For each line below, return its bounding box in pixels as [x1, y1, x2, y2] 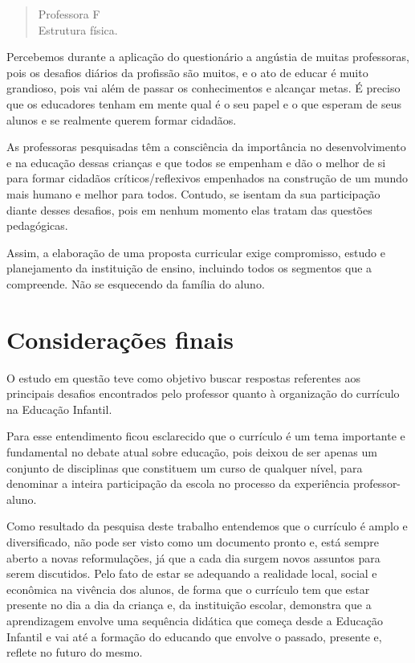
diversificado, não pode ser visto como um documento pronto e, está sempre [6, 533, 380, 550]
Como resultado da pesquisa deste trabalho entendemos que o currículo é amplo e [6, 518, 408, 534]
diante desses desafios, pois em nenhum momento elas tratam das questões [6, 201, 372, 218]
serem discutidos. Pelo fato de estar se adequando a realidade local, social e [6, 565, 377, 582]
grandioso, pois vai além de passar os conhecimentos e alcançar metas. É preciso [6, 80, 401, 96]
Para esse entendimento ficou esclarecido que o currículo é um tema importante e [6, 428, 405, 444]
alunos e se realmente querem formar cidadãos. [6, 111, 237, 128]
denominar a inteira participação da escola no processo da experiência [6, 475, 350, 492]
